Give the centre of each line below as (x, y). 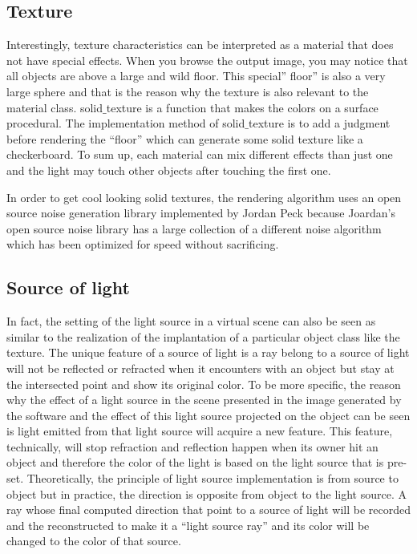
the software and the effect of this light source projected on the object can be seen (208, 415)
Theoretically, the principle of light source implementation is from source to (213, 478)
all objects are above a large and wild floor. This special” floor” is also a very (196, 76)
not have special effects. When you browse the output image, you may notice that (207, 60)
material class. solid (55, 107)
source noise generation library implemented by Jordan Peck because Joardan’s (201, 213)
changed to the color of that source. (94, 541)
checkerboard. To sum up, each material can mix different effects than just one (200, 154)
